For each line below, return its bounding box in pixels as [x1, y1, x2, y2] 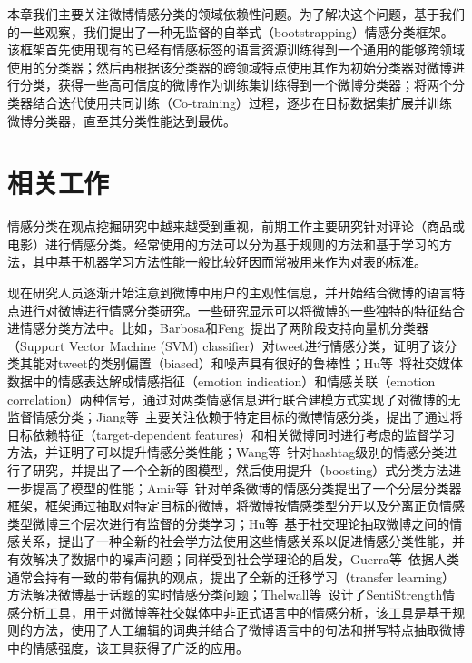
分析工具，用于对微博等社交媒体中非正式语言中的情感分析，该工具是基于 [19, 602, 452, 621]
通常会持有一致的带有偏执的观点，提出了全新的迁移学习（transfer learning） [7, 567, 455, 586]
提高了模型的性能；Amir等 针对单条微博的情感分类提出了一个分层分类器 [32, 478, 462, 497]
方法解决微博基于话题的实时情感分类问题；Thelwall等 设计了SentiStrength [7, 585, 443, 604]
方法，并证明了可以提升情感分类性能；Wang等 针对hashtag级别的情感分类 [7, 443, 445, 462]
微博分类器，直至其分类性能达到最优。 [7, 111, 236, 130]
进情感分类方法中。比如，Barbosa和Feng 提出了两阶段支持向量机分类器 [7, 318, 429, 337]
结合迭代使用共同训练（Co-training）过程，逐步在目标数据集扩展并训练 [32, 93, 453, 112]
